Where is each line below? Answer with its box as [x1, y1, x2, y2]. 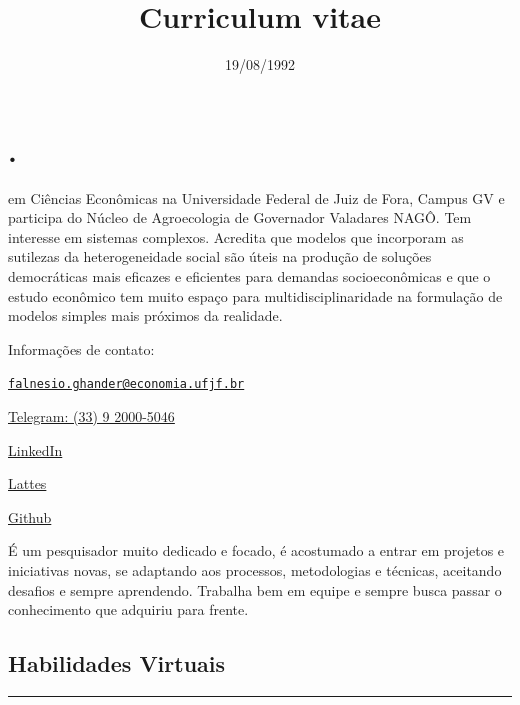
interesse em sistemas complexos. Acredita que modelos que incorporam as [8, 226, 464, 247]
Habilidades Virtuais [8, 648, 226, 679]
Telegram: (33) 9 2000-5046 [8, 406, 175, 427]
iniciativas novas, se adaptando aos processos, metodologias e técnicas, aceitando [8, 560, 502, 581]
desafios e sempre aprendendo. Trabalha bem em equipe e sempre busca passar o [8, 579, 502, 600]
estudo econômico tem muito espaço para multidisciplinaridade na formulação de [8, 285, 503, 306]
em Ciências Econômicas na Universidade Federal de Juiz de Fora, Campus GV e [8, 187, 505, 208]
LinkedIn [8, 439, 63, 460]
